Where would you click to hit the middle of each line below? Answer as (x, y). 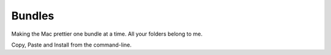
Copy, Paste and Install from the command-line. (71, 45)
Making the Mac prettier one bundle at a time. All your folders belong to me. (107, 34)
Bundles (33, 16)
